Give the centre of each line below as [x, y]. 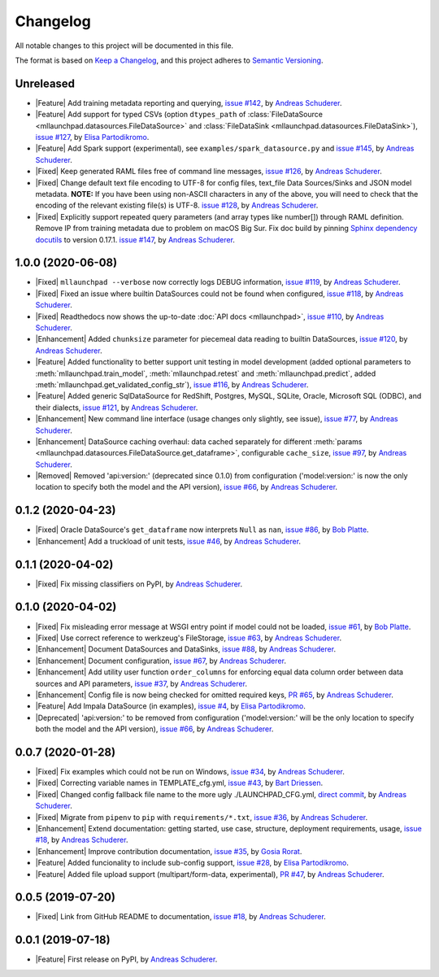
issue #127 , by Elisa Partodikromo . [92, 137]
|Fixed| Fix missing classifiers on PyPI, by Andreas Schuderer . [139, 584]
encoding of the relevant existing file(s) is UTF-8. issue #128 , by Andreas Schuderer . [177, 205]
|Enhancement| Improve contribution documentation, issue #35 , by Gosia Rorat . [169, 851]
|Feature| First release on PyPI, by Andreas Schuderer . [126, 959]
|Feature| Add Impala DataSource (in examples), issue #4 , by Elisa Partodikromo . [171, 706]
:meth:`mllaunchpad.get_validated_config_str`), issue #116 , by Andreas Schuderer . [172, 384]
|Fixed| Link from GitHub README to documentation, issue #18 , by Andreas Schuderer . [181, 917]
